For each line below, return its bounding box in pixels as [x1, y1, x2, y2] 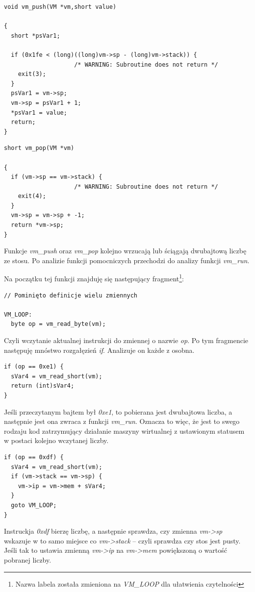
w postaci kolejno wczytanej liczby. [4, 435, 109, 445]
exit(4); [18, 193, 46, 200]
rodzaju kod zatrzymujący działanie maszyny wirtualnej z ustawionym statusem [4, 425, 245, 436]
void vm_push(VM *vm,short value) [4, 3, 117, 10]
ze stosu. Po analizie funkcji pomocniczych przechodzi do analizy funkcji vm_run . [4, 255, 250, 265]
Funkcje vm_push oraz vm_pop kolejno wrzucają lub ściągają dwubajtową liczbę [4, 246, 247, 256]
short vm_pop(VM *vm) [4, 145, 75, 152]
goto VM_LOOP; [11, 501, 57, 509]
